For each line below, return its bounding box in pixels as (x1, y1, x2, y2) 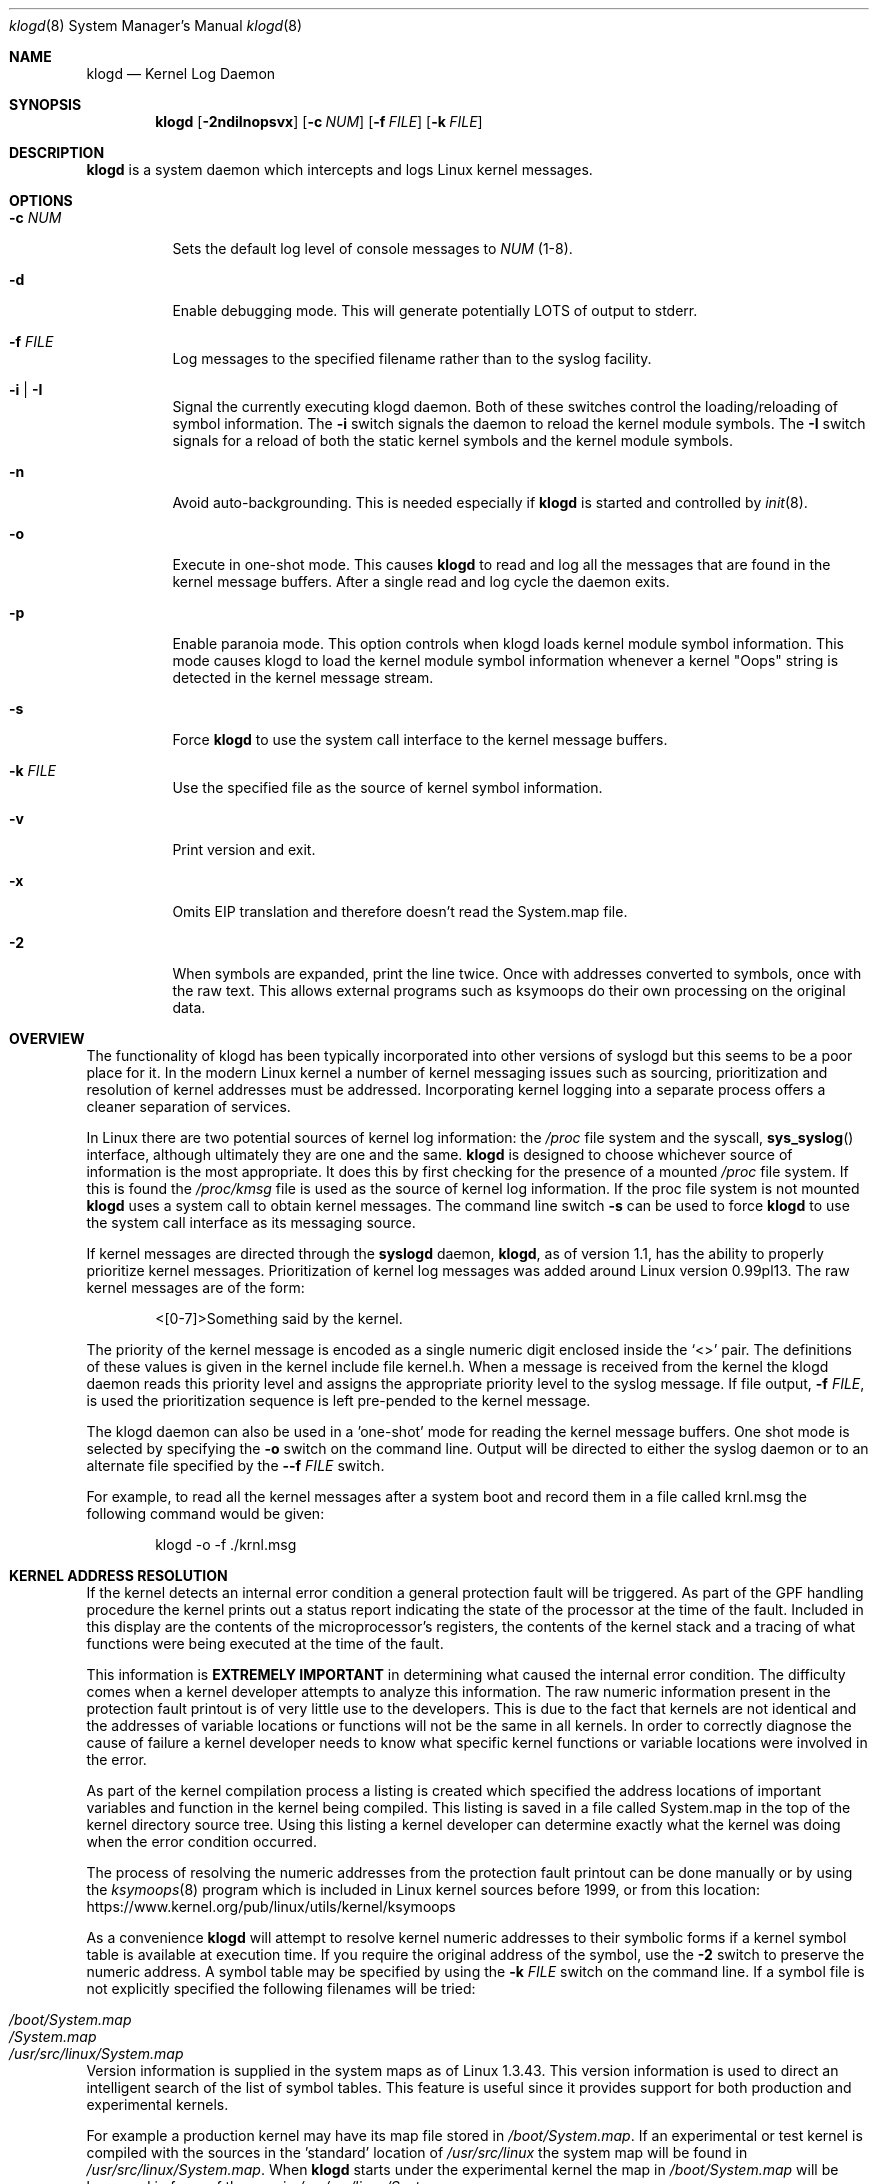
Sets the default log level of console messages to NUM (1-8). (172, 240, 573, 257)
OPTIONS (9, 192, 73, 209)
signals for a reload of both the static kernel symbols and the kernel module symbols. (172, 432, 733, 449)
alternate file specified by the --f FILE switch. (86, 1457, 385, 1474)
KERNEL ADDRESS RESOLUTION (9, 1567, 228, 1584)
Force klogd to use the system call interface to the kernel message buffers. (172, 731, 668, 748)
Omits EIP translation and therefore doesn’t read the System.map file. (172, 903, 628, 920)
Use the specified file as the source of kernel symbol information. (172, 779, 603, 796)
